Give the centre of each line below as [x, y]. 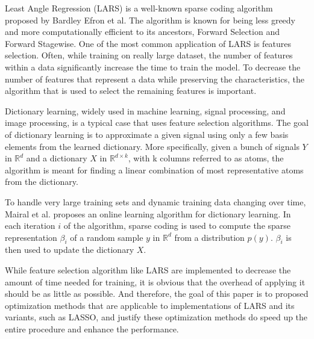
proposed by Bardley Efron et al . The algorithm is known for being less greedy [150, 20]
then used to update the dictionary [70, 250]
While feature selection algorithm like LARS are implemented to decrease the [148, 270]
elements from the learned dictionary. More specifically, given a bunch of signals [152, 146]
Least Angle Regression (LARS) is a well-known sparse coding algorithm [139, 8]
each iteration [30, 225]
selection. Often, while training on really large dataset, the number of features [149, 55]
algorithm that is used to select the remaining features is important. [131, 91]
